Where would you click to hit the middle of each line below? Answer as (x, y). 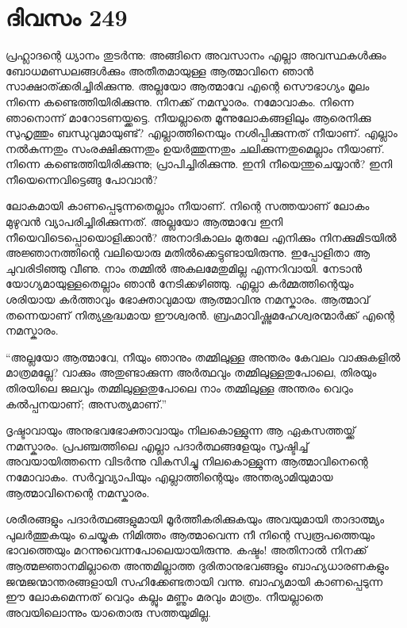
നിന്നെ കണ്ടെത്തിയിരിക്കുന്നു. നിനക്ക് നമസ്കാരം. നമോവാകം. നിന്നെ (180, 101)
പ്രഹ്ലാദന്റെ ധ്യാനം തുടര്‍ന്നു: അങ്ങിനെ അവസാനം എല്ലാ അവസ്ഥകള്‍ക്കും (196, 55)
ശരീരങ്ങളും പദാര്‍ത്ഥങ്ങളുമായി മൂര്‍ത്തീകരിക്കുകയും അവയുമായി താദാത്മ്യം (195, 519)
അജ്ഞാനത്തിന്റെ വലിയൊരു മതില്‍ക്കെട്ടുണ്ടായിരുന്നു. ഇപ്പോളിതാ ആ (188, 253)
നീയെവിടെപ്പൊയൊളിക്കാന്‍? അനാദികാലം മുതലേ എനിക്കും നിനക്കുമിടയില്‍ (201, 237)
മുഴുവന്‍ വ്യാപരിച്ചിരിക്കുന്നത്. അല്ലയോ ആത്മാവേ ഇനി (144, 222)
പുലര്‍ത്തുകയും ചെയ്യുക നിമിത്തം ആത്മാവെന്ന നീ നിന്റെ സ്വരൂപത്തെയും (190, 534)
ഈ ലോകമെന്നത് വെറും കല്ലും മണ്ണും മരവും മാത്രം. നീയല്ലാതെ (164, 597)
